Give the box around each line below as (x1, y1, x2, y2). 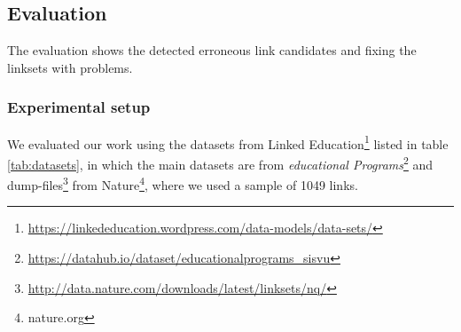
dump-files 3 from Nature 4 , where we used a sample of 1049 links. (7, 173, 358, 194)
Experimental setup (7, 96, 151, 118)
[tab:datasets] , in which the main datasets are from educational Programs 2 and (7, 152, 434, 173)
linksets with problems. (7, 58, 133, 76)
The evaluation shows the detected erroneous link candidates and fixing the (7, 41, 417, 59)
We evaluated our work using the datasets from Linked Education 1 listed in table (7, 131, 449, 153)
